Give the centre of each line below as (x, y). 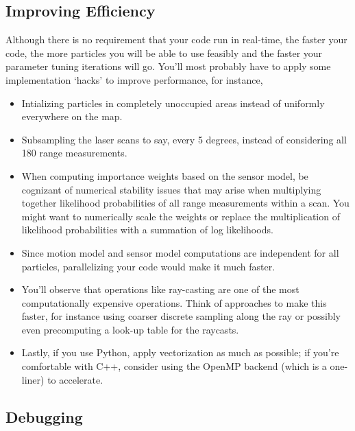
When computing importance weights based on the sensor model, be (165, 175)
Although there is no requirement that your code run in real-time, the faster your (176, 39)
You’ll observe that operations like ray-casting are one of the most (160, 289)
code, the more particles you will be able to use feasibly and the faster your (164, 53)
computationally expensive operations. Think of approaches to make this (174, 302)
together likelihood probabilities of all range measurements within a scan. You (185, 203)
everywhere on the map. (72, 116)
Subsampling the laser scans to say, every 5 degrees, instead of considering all (184, 139)
